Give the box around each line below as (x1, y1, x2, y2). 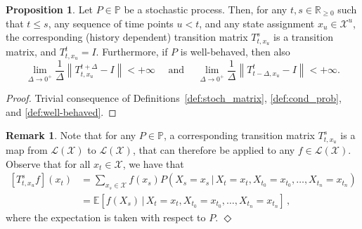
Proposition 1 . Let (6, 2, 93, 16)
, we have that (122, 156, 184, 171)
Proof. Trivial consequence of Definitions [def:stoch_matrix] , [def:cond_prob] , (6, 91, 342, 105)
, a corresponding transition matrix (163, 128, 315, 143)
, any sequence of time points (48, 15, 174, 30)
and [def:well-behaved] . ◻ (6, 104, 117, 119)
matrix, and (6, 44, 57, 59)
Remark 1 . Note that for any (6, 128, 136, 143)
